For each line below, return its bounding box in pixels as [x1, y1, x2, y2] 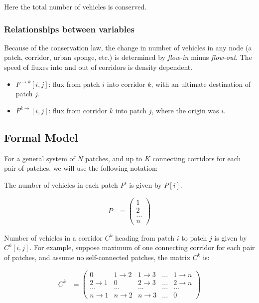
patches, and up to [85, 153, 142, 163]
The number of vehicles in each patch [4, 179, 118, 190]
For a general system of [4, 153, 75, 163]
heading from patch [115, 232, 175, 243]
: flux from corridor [48, 105, 108, 115]
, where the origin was [151, 105, 219, 115]
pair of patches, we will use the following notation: [4, 163, 158, 173]
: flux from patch [48, 78, 100, 89]
